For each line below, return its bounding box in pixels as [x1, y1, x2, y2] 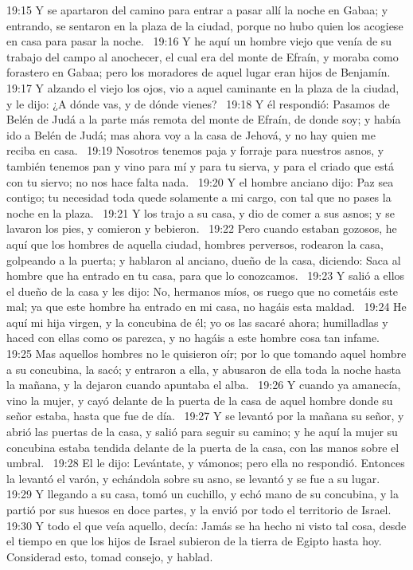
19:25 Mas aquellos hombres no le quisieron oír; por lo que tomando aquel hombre [6, 345, 407, 362]
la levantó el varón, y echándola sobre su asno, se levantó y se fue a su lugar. [6, 470, 380, 486]
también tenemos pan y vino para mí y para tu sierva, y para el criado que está [6, 157, 394, 174]
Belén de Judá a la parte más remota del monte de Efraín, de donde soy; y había [6, 111, 401, 128]
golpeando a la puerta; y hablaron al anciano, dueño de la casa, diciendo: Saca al [6, 251, 401, 268]
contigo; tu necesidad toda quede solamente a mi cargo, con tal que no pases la [6, 189, 392, 206]
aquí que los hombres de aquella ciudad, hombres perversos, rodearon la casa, [6, 235, 384, 252]
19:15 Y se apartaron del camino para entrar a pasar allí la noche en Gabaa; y [6, 2, 388, 18]
